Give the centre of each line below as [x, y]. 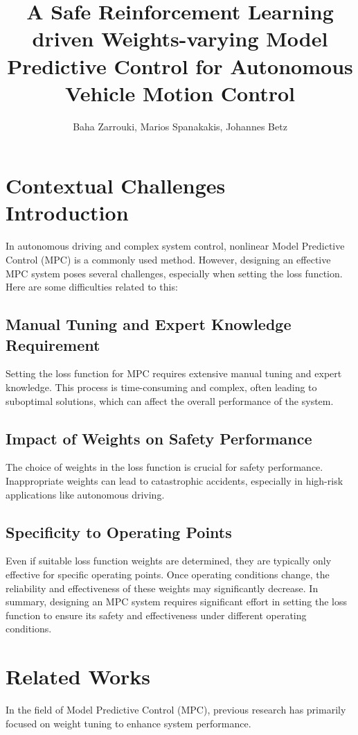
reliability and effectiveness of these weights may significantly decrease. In [162, 588]
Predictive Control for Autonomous [180, 66]
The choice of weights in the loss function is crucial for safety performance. [164, 467]
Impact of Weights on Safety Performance [159, 438]
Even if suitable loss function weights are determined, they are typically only [169, 561]
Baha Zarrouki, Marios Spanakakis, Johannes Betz [180, 126]
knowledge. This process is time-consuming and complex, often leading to [161, 387]
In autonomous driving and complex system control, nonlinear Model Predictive [175, 246]
